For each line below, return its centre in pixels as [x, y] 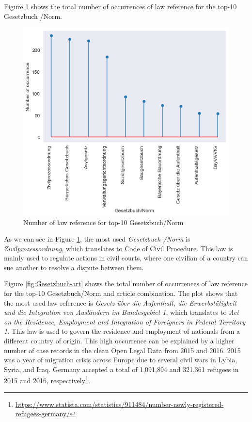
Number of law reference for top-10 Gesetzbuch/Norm [103, 222]
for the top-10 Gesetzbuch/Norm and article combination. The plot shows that [121, 293]
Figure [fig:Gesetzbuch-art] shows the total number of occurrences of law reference [126, 284]
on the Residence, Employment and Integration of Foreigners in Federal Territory [125, 321]
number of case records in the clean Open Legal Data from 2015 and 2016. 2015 [122, 350]
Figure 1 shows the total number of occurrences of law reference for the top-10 [120, 6]
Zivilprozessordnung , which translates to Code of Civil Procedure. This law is [118, 248]
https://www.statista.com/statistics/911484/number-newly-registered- [119, 404]
